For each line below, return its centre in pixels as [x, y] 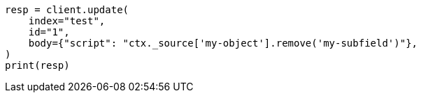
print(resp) [37, 65]
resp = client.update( [67, 10]
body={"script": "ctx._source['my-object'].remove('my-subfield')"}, [223, 43]
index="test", [67, 21]
